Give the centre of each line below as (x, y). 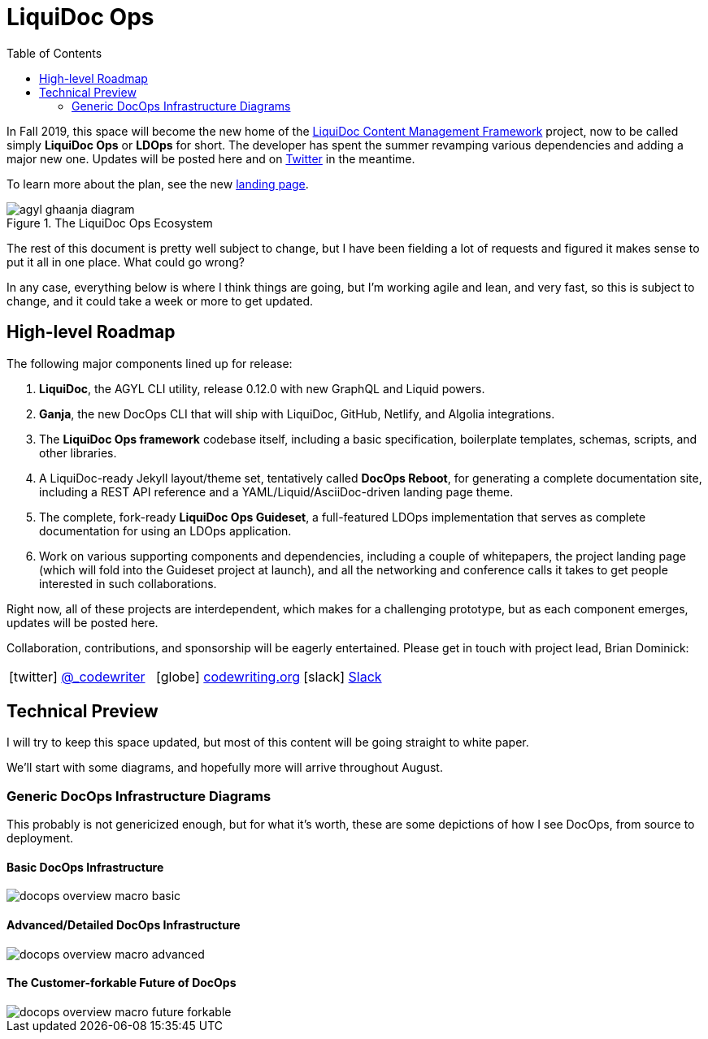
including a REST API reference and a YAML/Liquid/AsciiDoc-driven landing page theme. (276, 491)
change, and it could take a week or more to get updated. (160, 301)
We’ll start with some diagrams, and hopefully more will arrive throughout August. (225, 768)
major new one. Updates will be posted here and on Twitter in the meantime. (211, 158)
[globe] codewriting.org (228, 676)
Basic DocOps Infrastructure (85, 867)
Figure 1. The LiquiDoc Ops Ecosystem (110, 223)
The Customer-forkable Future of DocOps (122, 983)
